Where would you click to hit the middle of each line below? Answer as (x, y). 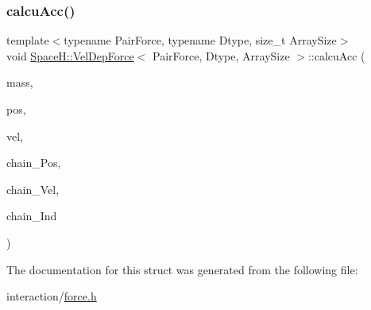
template (28, 40)
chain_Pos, (34, 163)
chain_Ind (32, 216)
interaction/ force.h (52, 296)
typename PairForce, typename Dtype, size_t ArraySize (200, 40)
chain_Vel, (33, 189)
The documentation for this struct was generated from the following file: (182, 269)
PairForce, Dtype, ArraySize (221, 55)
